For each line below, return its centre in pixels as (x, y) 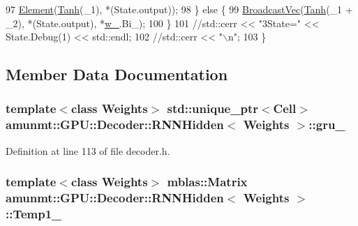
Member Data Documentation (117, 74)
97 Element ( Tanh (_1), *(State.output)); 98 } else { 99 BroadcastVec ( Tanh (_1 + (179, 9)
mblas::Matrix (207, 182)
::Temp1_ (34, 214)
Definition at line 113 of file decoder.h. (88, 150)
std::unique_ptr (212, 108)
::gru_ (327, 125)
